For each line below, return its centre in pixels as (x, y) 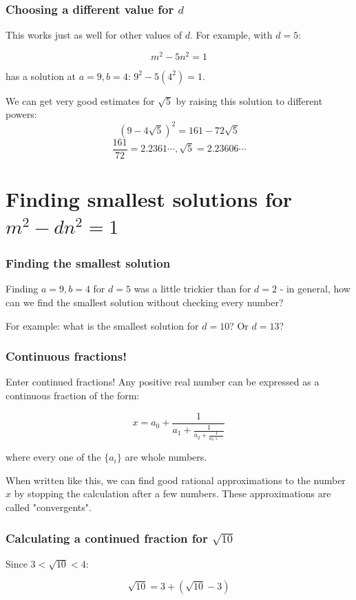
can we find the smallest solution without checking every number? (145, 302)
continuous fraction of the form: (73, 396)
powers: (21, 114)
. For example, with (231, 35)
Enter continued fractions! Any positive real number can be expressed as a (163, 382)
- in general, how (315, 289)
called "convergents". (49, 507)
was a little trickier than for (192, 289)
